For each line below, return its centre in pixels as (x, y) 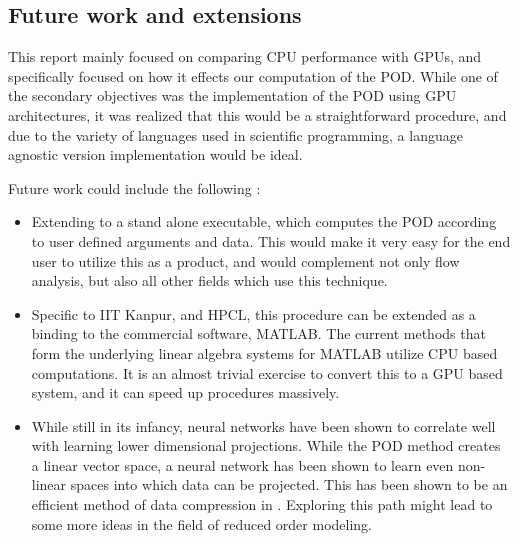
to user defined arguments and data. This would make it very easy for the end (271, 240)
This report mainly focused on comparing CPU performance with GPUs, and (245, 56)
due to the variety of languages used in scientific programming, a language (235, 134)
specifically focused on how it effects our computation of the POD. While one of (253, 75)
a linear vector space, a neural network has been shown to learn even (242, 464)
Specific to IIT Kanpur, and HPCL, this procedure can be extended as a (253, 313)
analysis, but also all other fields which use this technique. (209, 280)
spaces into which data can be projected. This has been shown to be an (289, 484)
